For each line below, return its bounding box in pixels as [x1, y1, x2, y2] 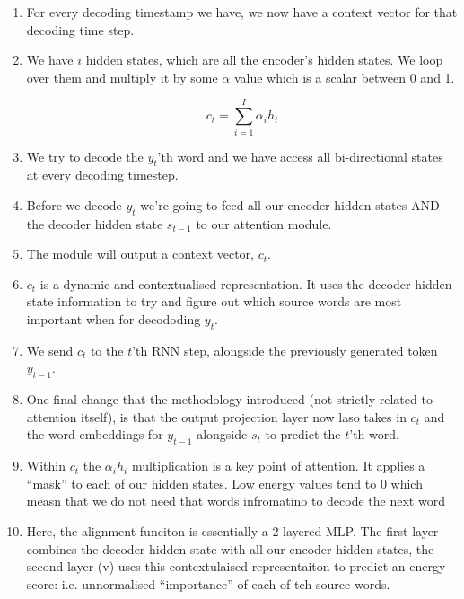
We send [26, 340, 74, 359]
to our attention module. [196, 214, 332, 233]
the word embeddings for [26, 425, 163, 444]
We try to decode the [26, 146, 144, 165]
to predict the [265, 425, 341, 444]
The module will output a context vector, [26, 244, 254, 263]
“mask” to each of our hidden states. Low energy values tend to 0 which [26, 473, 423, 492]
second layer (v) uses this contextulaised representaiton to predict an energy [26, 557, 446, 576]
